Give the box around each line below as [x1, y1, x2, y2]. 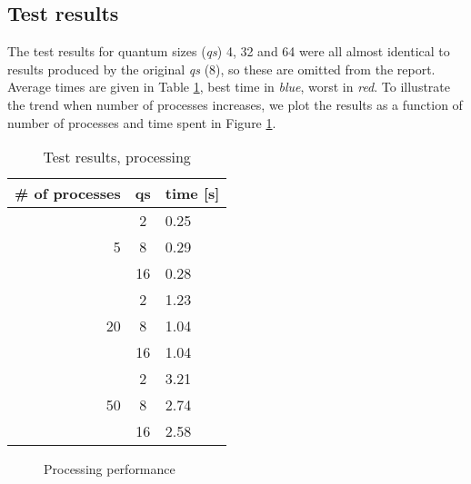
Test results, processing [43, 146, 191, 168]
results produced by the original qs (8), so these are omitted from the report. [7, 59, 436, 78]
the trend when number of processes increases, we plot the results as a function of [7, 94, 463, 114]
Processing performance [44, 459, 175, 479]
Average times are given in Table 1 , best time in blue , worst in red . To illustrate [7, 77, 451, 96]
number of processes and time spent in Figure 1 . [7, 113, 276, 132]
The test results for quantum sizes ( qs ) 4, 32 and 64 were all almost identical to [7, 42, 450, 61]
